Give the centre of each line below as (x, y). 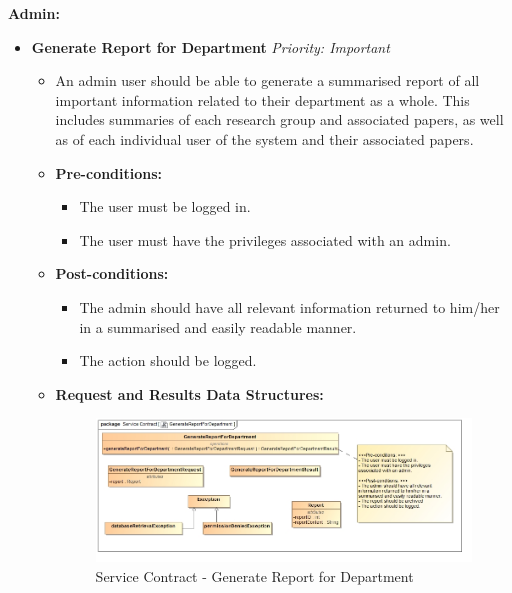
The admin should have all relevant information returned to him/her (289, 306)
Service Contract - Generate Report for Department (254, 575)
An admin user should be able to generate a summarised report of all (267, 80)
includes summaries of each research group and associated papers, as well (279, 119)
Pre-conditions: (109, 172)
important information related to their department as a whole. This (262, 99)
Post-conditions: (112, 273)
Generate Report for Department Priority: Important (210, 46)
